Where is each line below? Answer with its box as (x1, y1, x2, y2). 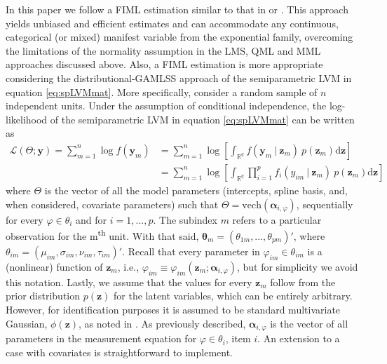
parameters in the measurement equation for (6, 331, 197, 346)
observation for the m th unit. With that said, (6, 227, 199, 243)
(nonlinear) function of (6, 259, 103, 274)
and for (76, 212, 107, 227)
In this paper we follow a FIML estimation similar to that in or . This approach (6, 2, 348, 16)
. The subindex (153, 212, 217, 227)
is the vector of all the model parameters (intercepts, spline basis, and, (44, 183, 348, 197)
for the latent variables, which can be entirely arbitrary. (114, 288, 353, 303)
